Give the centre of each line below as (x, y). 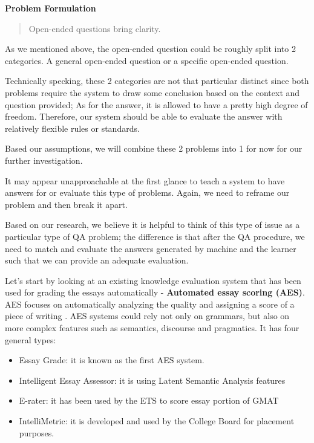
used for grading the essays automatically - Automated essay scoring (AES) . (155, 292)
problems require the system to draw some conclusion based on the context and (152, 92)
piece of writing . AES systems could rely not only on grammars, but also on (147, 316)
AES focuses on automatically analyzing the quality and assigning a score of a (150, 304)
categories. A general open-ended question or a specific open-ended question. (147, 60)
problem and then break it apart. (66, 204)
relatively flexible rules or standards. (72, 128)
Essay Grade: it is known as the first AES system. (112, 360)
